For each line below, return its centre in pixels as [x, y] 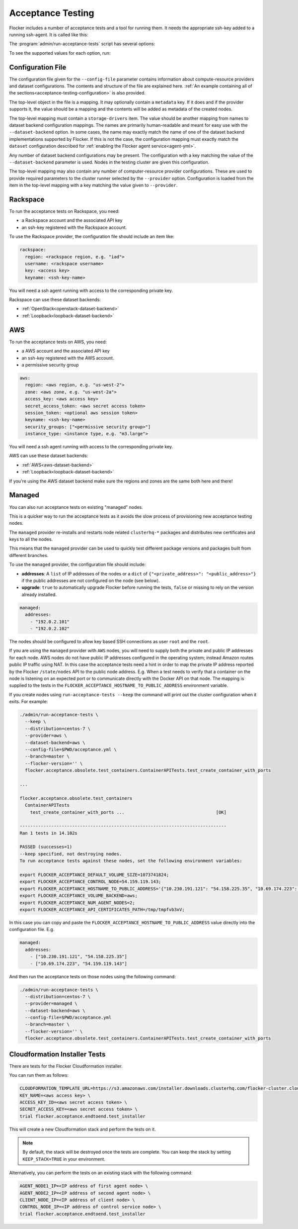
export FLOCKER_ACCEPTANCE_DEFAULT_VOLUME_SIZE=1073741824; [94, 875]
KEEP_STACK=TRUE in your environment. [64, 1159]
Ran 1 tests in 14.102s [49, 833]
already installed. [39, 594]
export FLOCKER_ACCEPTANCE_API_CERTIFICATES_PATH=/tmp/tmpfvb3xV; [102, 909]
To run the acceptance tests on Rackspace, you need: [64, 211]
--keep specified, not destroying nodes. [71, 854]
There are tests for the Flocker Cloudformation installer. [66, 1066]
